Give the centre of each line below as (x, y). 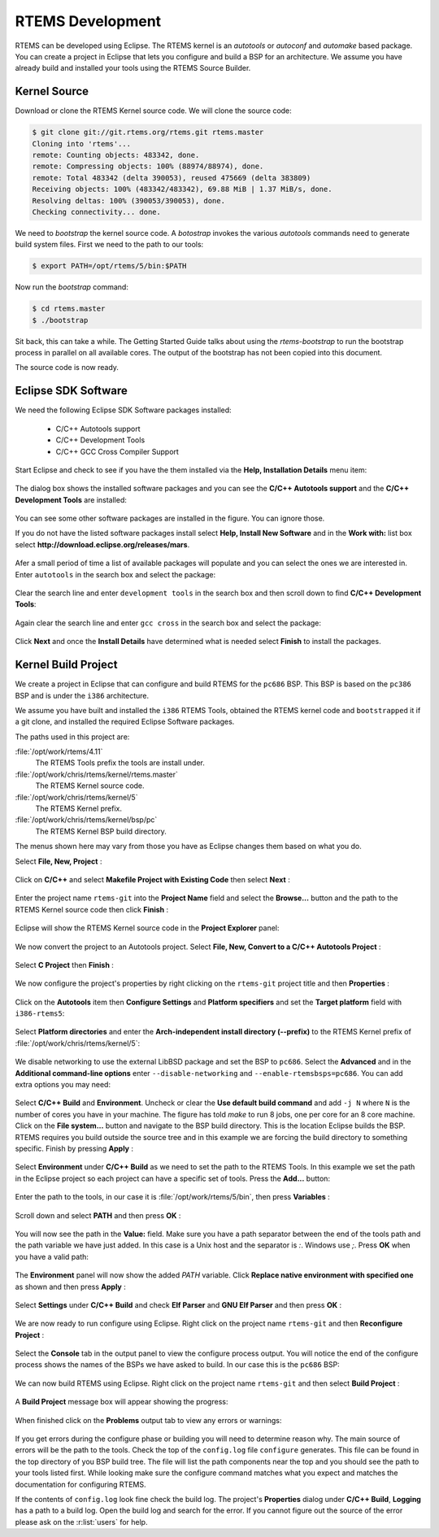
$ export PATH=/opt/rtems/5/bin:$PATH (109, 266)
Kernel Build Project (66, 665)
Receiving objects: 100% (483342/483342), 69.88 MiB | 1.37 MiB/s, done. (182, 189)
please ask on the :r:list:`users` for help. (81, 1522)
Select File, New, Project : (59, 861)
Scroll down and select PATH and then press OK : (98, 1215)
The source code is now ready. (67, 368)
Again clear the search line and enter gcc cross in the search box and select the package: (168, 623)
